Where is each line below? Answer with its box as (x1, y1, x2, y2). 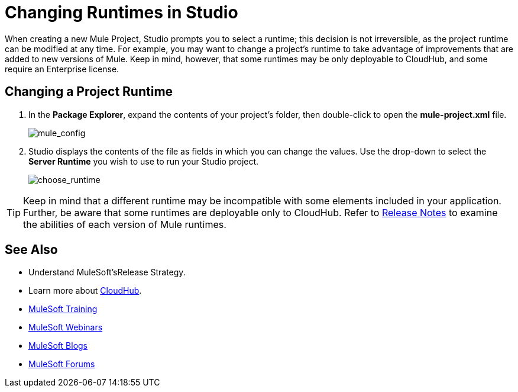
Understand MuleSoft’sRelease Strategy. (28, 267, 186, 278)
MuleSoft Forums (28, 359, 95, 369)
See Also (5, 242, 58, 258)
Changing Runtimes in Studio (5, 2, 238, 23)
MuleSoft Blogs (28, 340, 88, 351)
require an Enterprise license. (5, 63, 119, 74)
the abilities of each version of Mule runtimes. (23, 218, 226, 230)
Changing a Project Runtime (5, 84, 173, 99)
